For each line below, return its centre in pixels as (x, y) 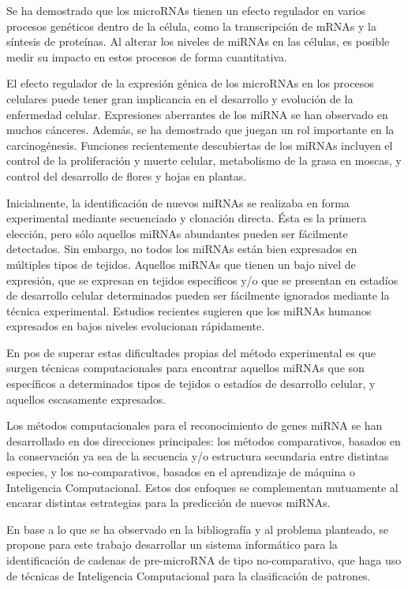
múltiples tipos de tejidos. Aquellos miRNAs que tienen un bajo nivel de (181, 264)
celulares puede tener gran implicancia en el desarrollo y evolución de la (180, 98)
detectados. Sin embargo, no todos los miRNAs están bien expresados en (182, 249)
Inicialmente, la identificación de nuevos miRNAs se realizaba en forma (178, 202)
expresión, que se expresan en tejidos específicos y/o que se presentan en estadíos (202, 280)
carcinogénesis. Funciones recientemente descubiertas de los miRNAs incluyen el (200, 145)
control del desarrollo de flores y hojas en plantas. (127, 175)
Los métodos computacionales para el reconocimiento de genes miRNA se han (195, 425)
